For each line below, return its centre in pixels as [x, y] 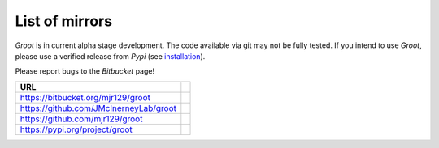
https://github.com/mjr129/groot [81, 119]
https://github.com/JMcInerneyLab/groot [98, 108]
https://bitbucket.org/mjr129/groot [85, 97]
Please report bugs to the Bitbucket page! [85, 71]
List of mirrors [64, 21]
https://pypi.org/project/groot [76, 129]
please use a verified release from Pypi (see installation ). [110, 56]
